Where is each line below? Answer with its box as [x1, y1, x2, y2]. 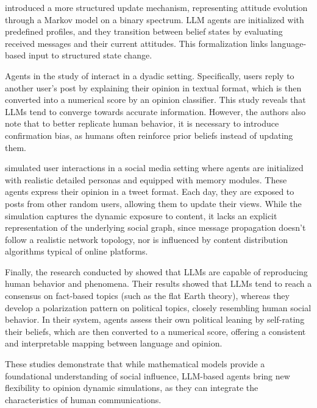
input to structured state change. [28, 49, 152, 62]
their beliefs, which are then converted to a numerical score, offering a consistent [5, 325, 306, 337]
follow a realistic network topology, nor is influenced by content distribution [5, 233, 288, 245]
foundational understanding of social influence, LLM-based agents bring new [5, 369, 290, 382]
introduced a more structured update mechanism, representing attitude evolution [5, 1, 308, 13]
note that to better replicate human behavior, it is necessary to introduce [5, 117, 279, 130]
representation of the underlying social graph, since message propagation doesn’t [5, 221, 306, 234]
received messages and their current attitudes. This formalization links [5, 37, 268, 49]
